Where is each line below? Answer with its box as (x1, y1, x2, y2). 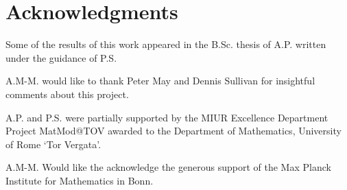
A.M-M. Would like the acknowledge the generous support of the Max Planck (5, 160, 331, 174)
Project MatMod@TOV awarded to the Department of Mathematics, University (5, 123, 342, 138)
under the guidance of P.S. (5, 50, 117, 64)
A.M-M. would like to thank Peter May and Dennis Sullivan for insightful (5, 73, 315, 88)
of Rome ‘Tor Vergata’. (5, 136, 101, 151)
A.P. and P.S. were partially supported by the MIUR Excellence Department (5, 110, 328, 124)
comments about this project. (5, 86, 129, 101)
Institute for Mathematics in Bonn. (5, 173, 154, 187)
